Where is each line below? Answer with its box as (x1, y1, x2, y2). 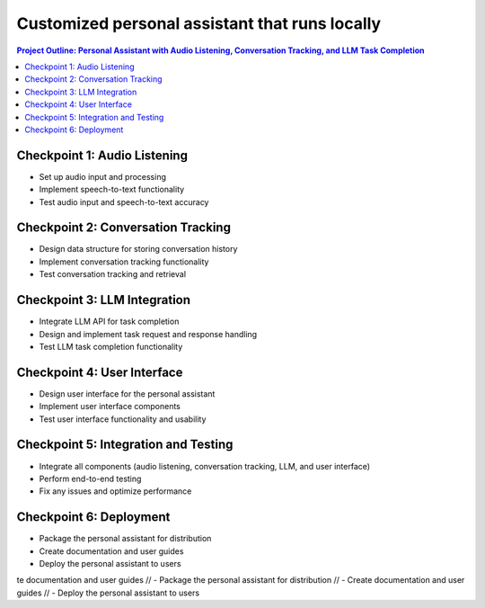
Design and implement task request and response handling (39, 328, 258, 339)
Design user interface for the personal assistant (39, 388, 216, 399)
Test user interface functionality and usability (39, 414, 207, 425)
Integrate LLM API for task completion (39, 316, 180, 327)
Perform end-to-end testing (39, 473, 142, 484)
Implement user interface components (39, 401, 181, 412)
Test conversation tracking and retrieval (39, 269, 187, 280)
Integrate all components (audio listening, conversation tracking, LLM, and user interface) (39, 460, 371, 471)
